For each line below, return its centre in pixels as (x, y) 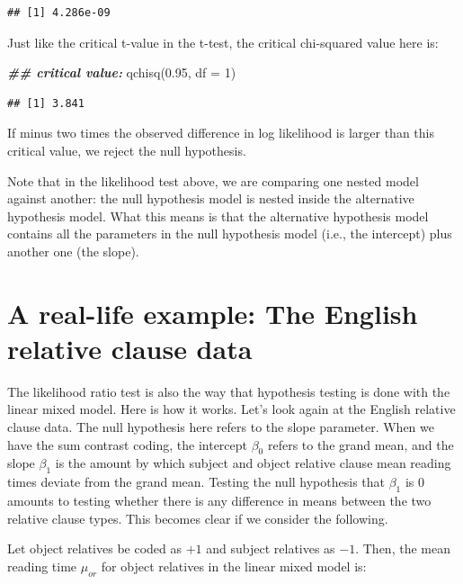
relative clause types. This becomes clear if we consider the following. (198, 518)
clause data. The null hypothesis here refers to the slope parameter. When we (221, 427)
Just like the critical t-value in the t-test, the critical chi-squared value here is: (223, 42)
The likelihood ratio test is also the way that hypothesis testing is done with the (229, 391)
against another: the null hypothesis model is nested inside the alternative (211, 198)
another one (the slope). (73, 251)
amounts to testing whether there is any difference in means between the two (219, 501)
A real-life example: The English (213, 313)
